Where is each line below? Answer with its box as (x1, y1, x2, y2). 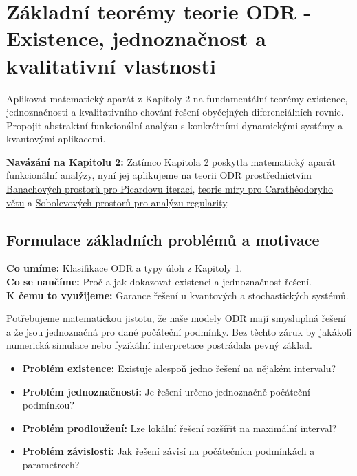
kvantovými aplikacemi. (6, 131, 106, 146)
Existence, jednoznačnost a (6, 24, 266, 52)
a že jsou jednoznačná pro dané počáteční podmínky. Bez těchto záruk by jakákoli (6, 324, 352, 338)
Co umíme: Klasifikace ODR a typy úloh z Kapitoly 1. (6, 261, 243, 275)
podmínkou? (22, 398, 74, 412)
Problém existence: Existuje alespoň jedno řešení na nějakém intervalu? (22, 361, 336, 376)
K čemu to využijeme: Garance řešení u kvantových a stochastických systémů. (6, 288, 349, 302)
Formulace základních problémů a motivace (6, 228, 320, 250)
